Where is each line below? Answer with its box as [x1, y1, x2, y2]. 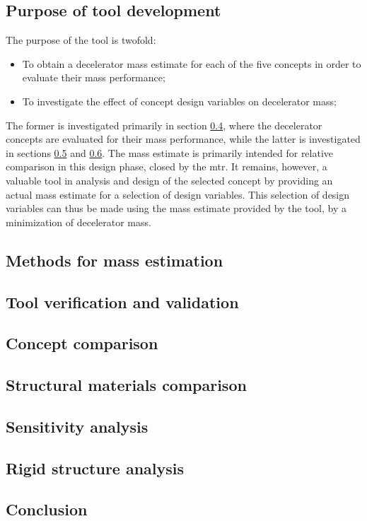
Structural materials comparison [6, 374, 247, 396]
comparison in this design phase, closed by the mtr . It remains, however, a [6, 159, 327, 174]
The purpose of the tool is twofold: [6, 33, 156, 47]
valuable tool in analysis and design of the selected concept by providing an [6, 172, 333, 187]
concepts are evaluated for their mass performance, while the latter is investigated [6, 131, 361, 146]
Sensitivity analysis [6, 415, 148, 437]
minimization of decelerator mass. [6, 214, 151, 229]
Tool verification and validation [6, 291, 239, 312]
